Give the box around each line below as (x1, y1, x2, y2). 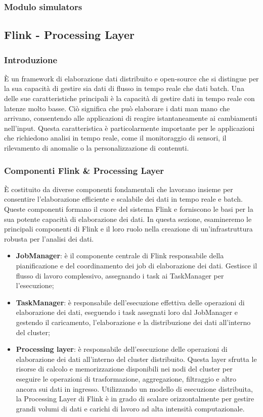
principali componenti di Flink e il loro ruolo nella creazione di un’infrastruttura (4, 223, 253, 234)
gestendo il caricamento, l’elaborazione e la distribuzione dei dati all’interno (16, 316, 251, 327)
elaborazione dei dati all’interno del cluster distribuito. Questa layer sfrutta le (16, 353, 257, 364)
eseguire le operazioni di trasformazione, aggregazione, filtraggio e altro (16, 373, 236, 384)
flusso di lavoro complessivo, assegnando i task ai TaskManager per (16, 270, 224, 281)
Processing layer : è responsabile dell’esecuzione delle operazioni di (16, 344, 228, 354)
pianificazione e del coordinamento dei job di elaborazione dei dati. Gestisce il (16, 260, 257, 270)
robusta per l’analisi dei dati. (4, 233, 94, 244)
